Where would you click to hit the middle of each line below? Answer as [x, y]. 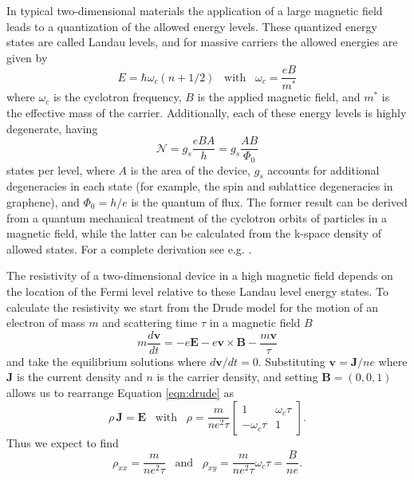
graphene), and [43, 202]
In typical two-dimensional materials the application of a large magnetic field [195, 10]
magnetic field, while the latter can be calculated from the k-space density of [194, 233]
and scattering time [150, 323]
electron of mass [46, 323]
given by [27, 57]
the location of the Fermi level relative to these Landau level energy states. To [198, 291]
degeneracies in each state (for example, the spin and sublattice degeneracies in [200, 186]
